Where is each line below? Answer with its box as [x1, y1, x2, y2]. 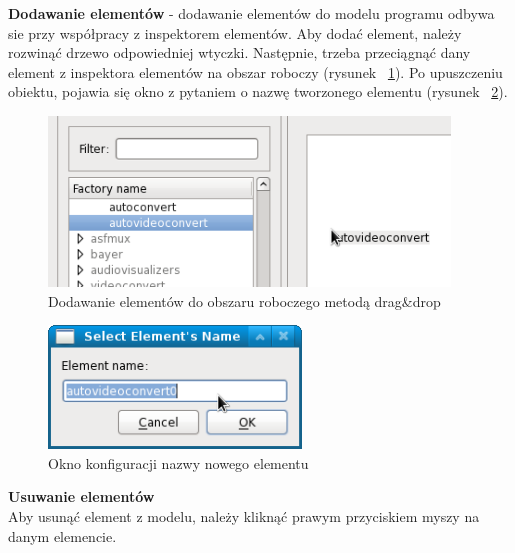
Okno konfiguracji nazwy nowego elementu [48, 452, 309, 473]
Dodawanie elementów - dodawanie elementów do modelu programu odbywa [8, 3, 495, 23]
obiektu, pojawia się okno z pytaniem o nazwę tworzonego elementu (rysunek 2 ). [8, 81, 508, 102]
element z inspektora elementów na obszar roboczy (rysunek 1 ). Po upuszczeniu [8, 61, 503, 82]
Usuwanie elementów [8, 486, 155, 507]
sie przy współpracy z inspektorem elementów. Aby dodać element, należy [8, 22, 462, 43]
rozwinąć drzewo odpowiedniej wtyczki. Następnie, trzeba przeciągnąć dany [8, 42, 471, 63]
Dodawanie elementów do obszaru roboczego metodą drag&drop [48, 290, 441, 311]
